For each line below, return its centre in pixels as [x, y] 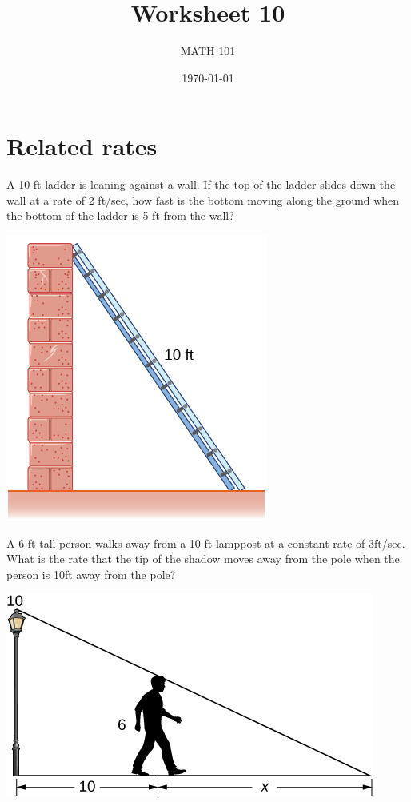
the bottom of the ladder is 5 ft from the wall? [120, 215]
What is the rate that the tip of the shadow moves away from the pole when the [203, 559]
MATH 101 [208, 51]
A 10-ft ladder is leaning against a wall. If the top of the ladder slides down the [201, 184]
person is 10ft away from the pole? [91, 574]
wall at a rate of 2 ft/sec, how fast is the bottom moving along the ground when [203, 200]
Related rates [82, 146]
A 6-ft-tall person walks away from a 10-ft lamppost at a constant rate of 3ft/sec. [206, 543]
